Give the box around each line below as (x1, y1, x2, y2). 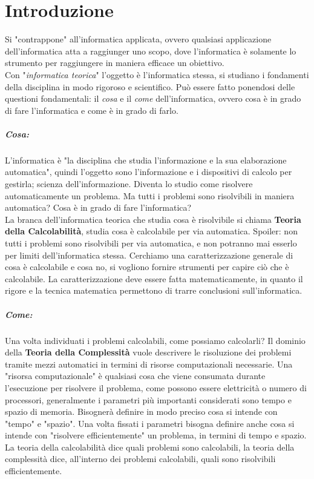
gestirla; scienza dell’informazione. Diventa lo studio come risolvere (5, 177, 253, 190)
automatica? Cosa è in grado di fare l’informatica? (5, 201, 192, 214)
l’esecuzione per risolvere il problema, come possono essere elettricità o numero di (5, 381, 307, 394)
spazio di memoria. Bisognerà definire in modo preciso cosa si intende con (5, 405, 278, 418)
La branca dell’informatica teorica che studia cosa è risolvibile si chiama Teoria (5, 213, 301, 225)
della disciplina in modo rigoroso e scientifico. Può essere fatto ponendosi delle (5, 80, 295, 93)
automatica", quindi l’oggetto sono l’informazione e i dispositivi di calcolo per (5, 165, 292, 178)
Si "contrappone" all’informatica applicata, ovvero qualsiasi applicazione (5, 33, 272, 45)
